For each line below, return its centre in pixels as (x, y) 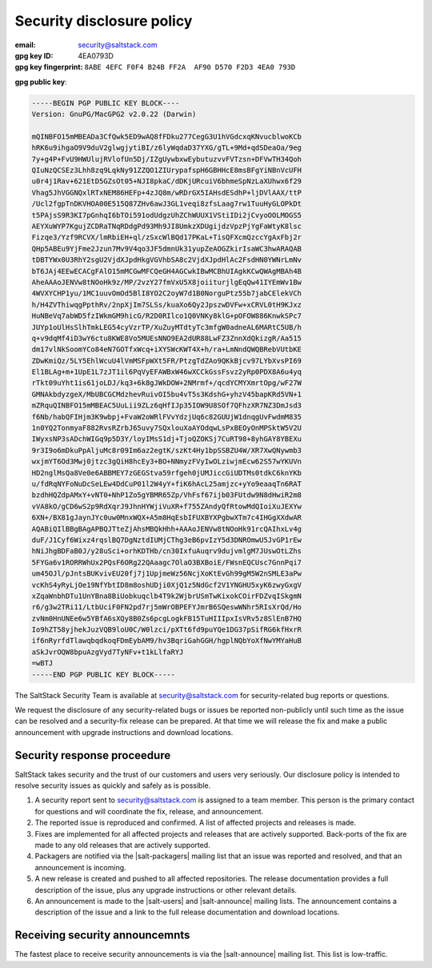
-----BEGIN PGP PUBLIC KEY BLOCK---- (106, 103)
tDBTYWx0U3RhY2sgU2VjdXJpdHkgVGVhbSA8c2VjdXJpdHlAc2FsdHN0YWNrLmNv (167, 260)
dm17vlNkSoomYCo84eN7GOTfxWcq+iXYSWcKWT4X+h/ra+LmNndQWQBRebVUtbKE (167, 349)
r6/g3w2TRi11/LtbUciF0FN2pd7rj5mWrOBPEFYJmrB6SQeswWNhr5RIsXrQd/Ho (167, 607)
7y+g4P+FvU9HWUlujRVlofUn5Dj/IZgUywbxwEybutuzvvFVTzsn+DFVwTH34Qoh (167, 159)
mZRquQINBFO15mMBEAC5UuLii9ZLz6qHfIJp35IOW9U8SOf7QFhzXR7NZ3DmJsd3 (167, 406)
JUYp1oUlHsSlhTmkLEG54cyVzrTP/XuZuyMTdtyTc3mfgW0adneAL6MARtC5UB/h (167, 327)
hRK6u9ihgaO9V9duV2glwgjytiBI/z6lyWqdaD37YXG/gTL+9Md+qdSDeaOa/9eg (167, 148)
